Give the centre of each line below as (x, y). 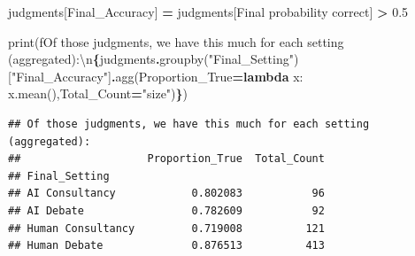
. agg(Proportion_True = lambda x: (207, 76)
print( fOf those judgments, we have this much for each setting (176, 41)
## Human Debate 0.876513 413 (166, 246)
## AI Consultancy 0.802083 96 (166, 194)
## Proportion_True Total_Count (166, 159)
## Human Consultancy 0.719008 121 (166, 228)
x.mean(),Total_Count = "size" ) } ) (98, 93)
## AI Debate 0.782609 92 (166, 210)
